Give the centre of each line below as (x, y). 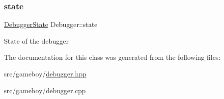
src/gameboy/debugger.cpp (45, 90)
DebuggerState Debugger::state (51, 24)
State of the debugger (36, 40)
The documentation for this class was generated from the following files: (112, 57)
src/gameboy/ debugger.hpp (45, 74)
